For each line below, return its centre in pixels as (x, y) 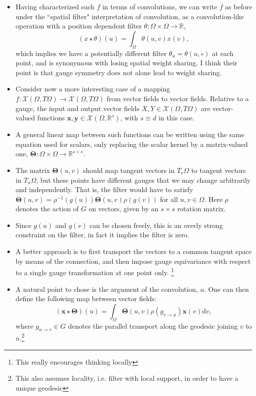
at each (223, 53)
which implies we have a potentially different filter (91, 53)
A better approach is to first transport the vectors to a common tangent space (134, 251)
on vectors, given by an (124, 209)
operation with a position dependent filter (79, 26)
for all (169, 199)
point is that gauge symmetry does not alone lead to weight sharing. (119, 72)
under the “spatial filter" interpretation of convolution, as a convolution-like (130, 16)
